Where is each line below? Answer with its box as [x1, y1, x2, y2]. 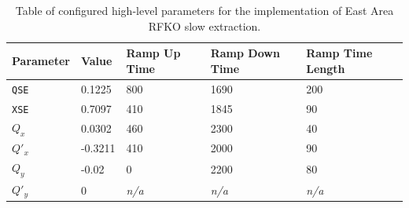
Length [306, 60, 345, 76]
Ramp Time [306, 45, 373, 61]
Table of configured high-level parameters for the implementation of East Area [15, 2, 394, 18]
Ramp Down [210, 45, 280, 61]
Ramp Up [126, 45, 181, 61]
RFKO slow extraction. [148, 17, 261, 34]
